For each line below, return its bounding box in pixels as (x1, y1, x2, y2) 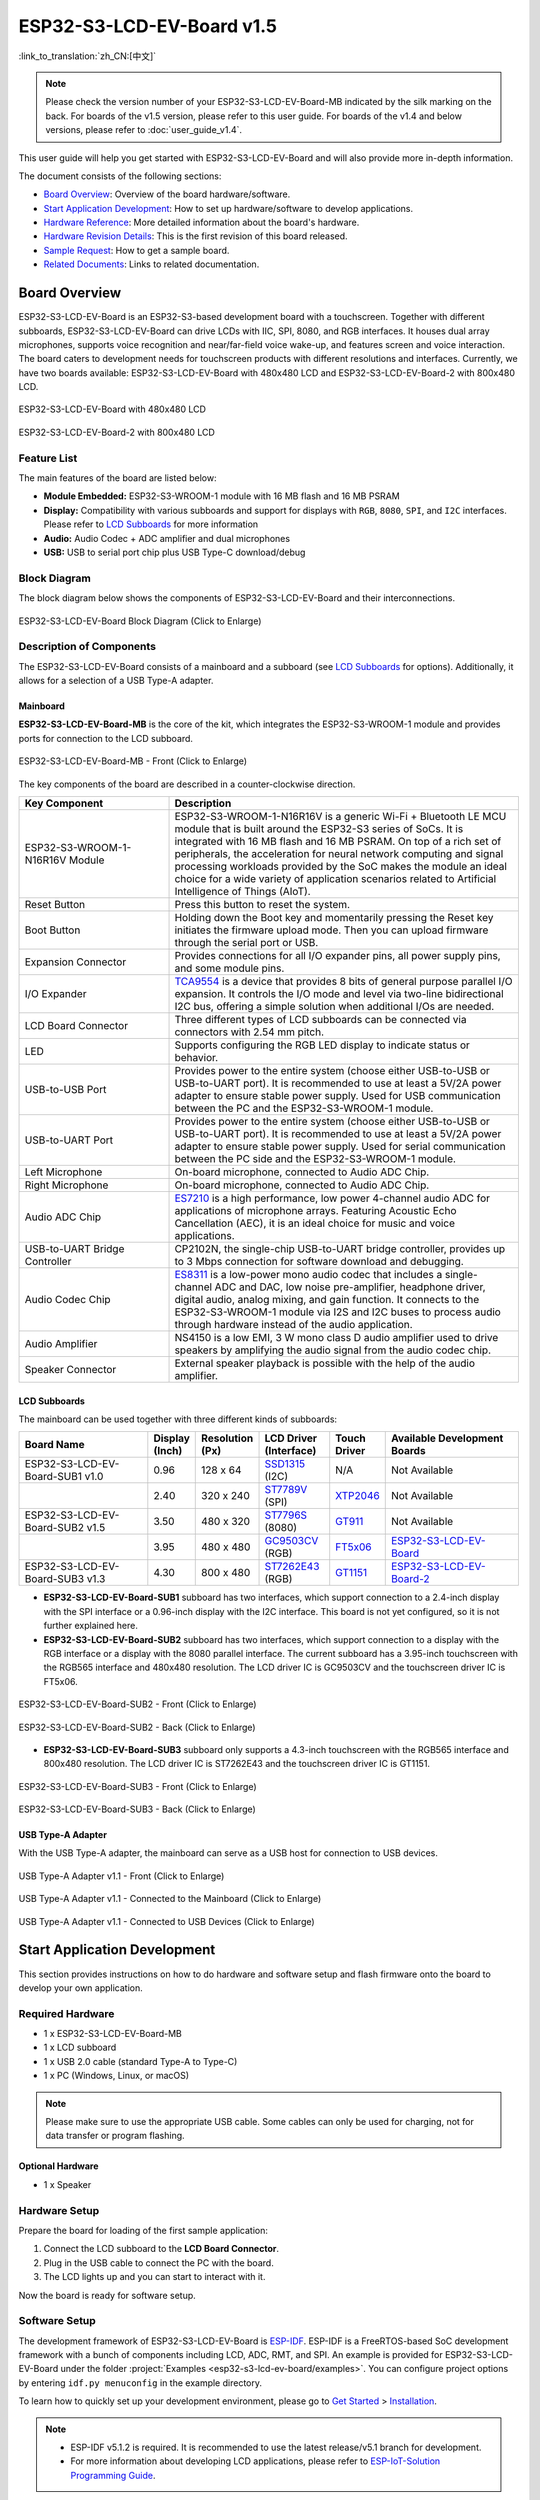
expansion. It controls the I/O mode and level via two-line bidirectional (174, 986, 504, 1000)
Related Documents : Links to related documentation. (43, 258, 260, 270)
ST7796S (264, 1508, 308, 1522)
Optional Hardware (18, 2160, 99, 2172)
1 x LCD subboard (43, 2041, 117, 2054)
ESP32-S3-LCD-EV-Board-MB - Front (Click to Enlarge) (18, 755, 248, 767)
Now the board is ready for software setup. (18, 2289, 197, 2301)
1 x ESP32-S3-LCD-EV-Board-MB (43, 2028, 182, 2040)
